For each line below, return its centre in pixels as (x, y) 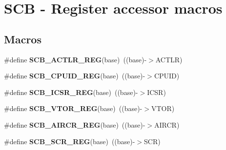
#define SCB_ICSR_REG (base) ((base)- (71, 92)
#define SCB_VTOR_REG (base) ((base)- (73, 108)
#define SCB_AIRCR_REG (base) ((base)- (75, 124)
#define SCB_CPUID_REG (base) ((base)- (75, 76)
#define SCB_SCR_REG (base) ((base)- (70, 141)
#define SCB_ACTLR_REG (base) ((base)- (75, 59)
